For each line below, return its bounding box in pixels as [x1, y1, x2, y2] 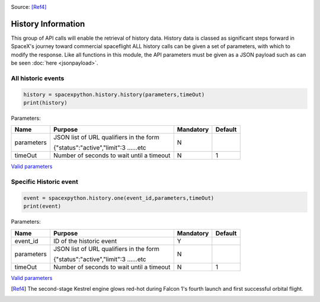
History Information [11, 18, 85, 29]
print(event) [23, 203, 62, 210]
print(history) [23, 100, 68, 106]
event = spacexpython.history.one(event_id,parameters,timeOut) [23, 195, 215, 201]
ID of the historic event [53, 237, 117, 245]
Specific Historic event [11, 178, 78, 186]
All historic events [11, 74, 65, 82]
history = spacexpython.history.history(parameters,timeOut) [23, 91, 205, 98]
